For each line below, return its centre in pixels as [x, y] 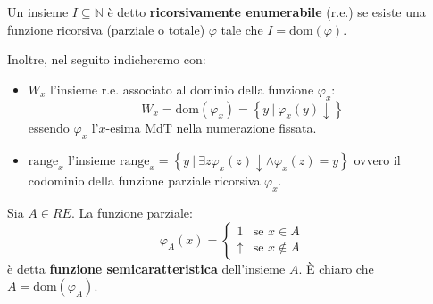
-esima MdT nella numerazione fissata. [211, 128]
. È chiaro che [336, 268]
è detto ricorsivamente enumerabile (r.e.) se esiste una [266, 12]
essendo [49, 128]
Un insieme [38, 12]
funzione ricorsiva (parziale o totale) [106, 29]
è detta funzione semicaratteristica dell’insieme [146, 268]
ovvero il [377, 160]
